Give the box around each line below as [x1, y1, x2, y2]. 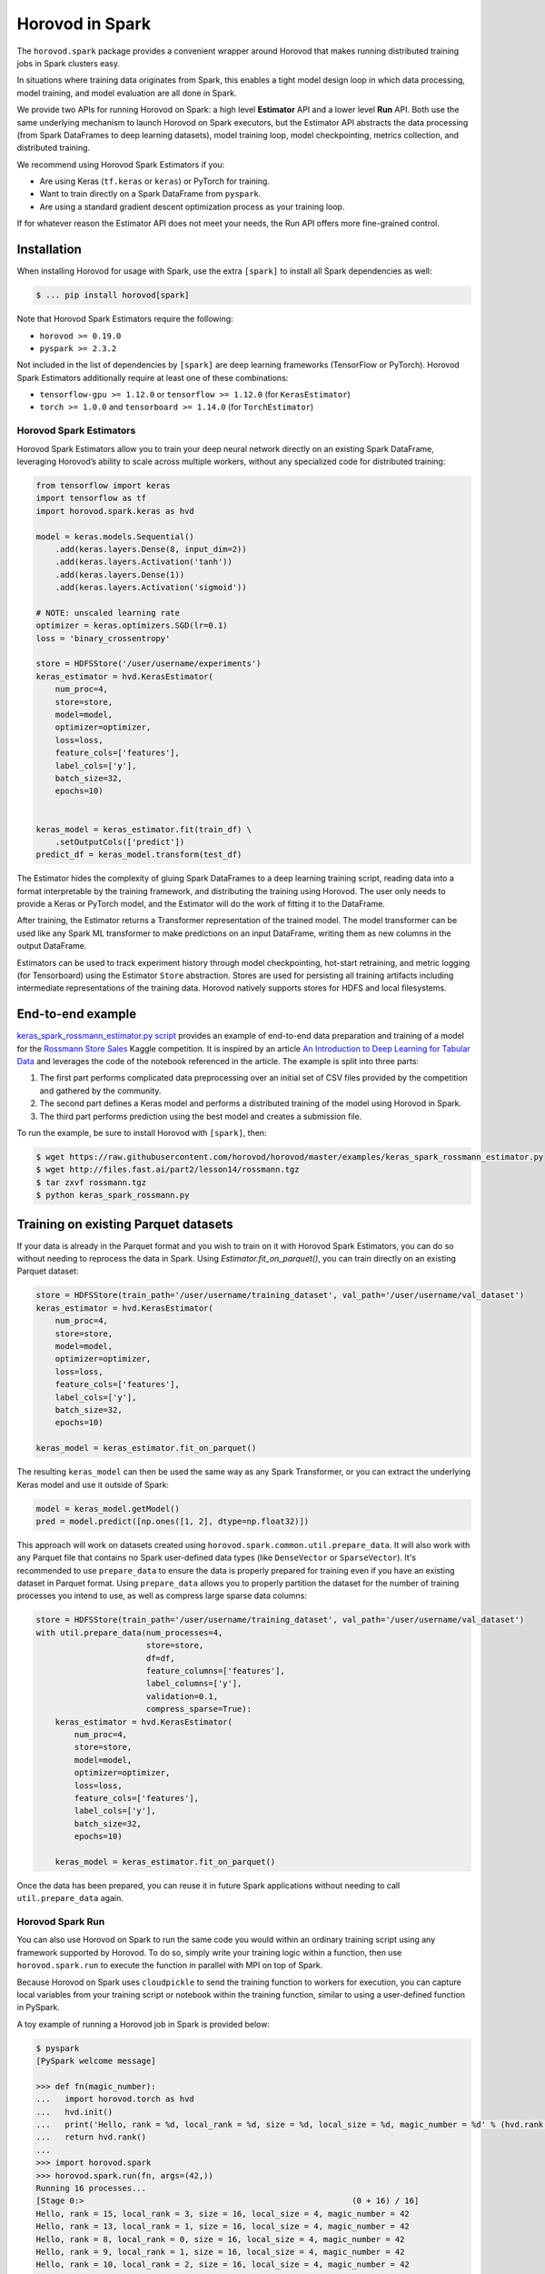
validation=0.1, [145, 1691, 218, 1701]
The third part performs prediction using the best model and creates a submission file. [39, 1111, 362, 1122]
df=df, [145, 1653, 176, 1664]
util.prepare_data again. [16, 1893, 124, 1904]
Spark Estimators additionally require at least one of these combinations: [16, 372, 289, 383]
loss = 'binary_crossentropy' [35, 633, 171, 643]
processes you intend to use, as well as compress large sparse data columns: [16, 1590, 308, 1601]
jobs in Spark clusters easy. [16, 57, 121, 68]
